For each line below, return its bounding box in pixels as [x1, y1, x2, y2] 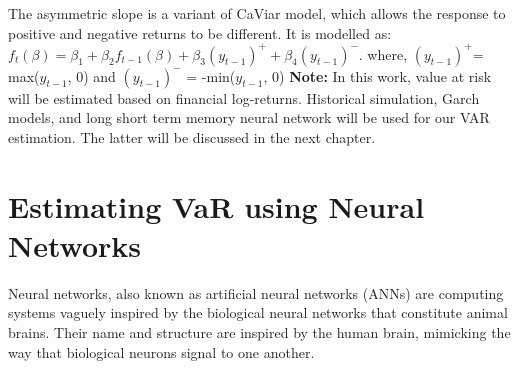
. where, [358, 43, 408, 64]
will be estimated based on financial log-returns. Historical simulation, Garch [8, 87, 480, 108]
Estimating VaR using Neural [8, 185, 425, 226]
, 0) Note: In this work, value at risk [263, 65, 492, 86]
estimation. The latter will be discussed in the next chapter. [8, 126, 376, 147]
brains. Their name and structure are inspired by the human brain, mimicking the [8, 321, 511, 342]
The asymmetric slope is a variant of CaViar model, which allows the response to [8, 3, 506, 23]
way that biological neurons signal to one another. [8, 341, 315, 362]
